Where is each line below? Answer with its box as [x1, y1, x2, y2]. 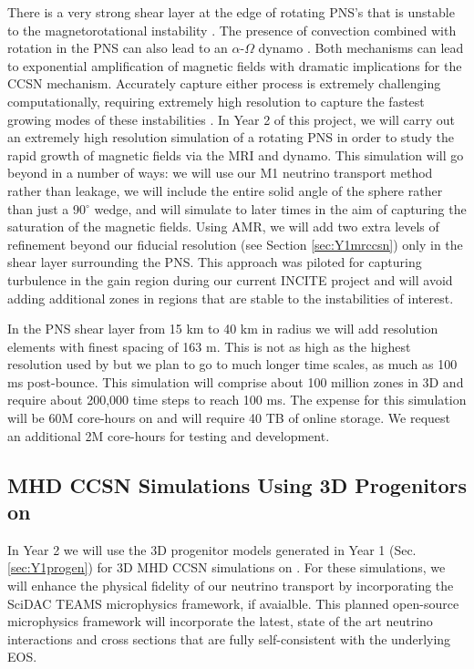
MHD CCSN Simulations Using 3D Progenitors [7, 470, 467, 499]
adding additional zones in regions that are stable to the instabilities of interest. [7, 288, 454, 307]
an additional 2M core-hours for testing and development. [7, 426, 330, 445]
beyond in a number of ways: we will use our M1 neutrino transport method [7, 163, 433, 182]
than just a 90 [7, 199, 87, 218]
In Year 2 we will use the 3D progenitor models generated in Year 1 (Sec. [7, 540, 417, 559]
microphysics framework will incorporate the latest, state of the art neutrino [7, 612, 433, 631]
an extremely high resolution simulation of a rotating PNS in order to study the [7, 128, 454, 147]
